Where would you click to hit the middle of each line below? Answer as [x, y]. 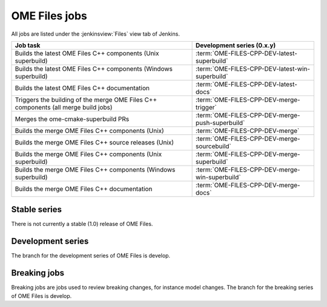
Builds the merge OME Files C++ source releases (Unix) [94, 142]
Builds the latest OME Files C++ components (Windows [94, 68]
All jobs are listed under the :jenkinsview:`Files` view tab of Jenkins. [95, 34]
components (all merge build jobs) [64, 107]
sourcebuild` [213, 146]
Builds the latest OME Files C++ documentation [82, 88]
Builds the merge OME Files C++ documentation [84, 189]
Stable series [37, 209]
